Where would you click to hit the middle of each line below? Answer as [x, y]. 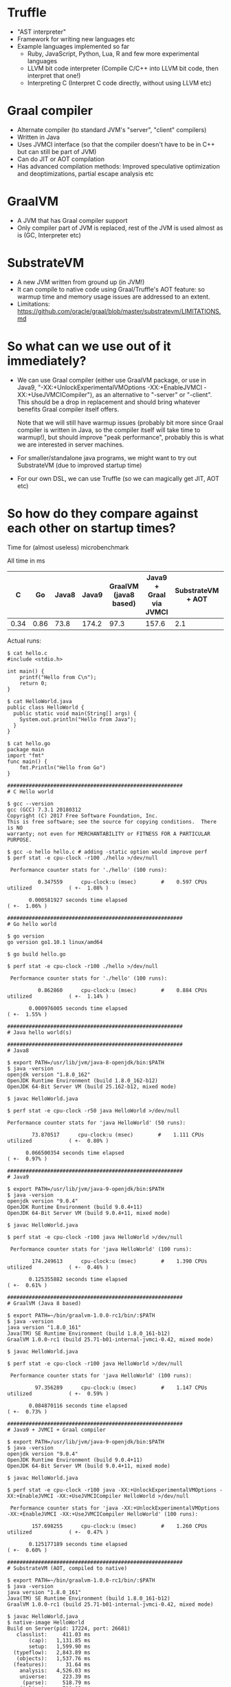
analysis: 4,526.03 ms [55, 1670]
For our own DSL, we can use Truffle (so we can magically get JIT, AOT [118, 478]
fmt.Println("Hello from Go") [63, 767]
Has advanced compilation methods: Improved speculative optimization [118, 166]
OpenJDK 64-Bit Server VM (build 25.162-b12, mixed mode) [92, 1086]
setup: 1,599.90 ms [59, 1646]
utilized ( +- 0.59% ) [58, 1394]
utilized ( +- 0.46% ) [58, 1267]
